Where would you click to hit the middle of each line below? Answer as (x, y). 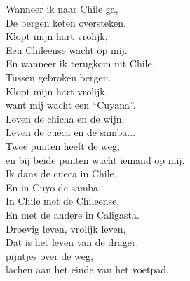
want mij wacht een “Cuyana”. (71, 105)
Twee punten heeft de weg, (63, 145)
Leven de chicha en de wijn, (65, 118)
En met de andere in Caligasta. (73, 214)
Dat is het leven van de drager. (72, 242)
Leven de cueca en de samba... (70, 132)
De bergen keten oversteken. (66, 22)
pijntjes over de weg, (49, 255)
